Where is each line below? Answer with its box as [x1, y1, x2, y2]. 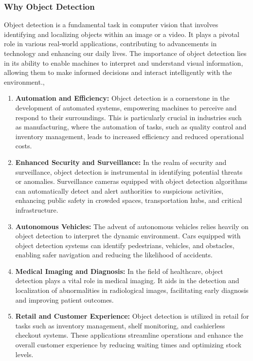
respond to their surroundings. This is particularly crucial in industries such [15, 112, 242, 122]
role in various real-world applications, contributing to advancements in [4, 38, 217, 49]
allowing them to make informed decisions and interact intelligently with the [4, 67, 232, 77]
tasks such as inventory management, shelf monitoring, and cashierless [15, 320, 225, 330]
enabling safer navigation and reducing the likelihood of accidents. [15, 250, 213, 260]
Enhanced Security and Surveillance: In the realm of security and [15, 157, 227, 167]
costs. [15, 141, 32, 151]
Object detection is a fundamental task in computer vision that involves [4, 19, 218, 30]
